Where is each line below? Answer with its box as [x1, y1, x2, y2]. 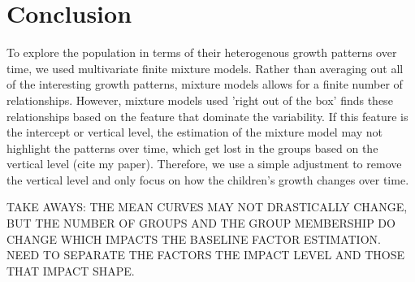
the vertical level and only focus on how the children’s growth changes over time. [6, 171, 409, 188]
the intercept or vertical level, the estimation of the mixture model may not [6, 124, 383, 141]
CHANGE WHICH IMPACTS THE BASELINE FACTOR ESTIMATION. [6, 230, 381, 247]
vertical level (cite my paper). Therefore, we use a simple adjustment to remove [6, 155, 402, 172]
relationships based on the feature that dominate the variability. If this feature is [6, 107, 409, 124]
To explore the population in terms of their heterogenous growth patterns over [6, 44, 397, 61]
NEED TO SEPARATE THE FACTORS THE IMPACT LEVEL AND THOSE [6, 246, 405, 263]
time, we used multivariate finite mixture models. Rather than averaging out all [6, 59, 404, 76]
